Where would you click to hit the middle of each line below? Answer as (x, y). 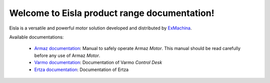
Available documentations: (36, 37)
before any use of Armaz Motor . (67, 55)
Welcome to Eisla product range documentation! (112, 13)
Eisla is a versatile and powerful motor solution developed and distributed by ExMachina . (100, 28)
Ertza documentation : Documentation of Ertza (81, 69)
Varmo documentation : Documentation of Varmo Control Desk (98, 62)
